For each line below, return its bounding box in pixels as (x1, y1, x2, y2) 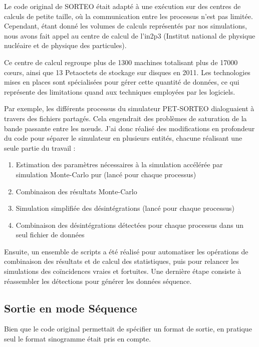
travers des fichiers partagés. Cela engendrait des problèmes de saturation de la (4, 113, 247, 123)
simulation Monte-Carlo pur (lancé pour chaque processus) (16, 169, 196, 179)
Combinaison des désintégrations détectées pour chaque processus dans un (16, 219, 244, 230)
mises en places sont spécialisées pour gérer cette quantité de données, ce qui (4, 77, 239, 87)
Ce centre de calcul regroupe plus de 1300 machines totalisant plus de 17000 (4, 57, 238, 67)
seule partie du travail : (4, 142, 76, 153)
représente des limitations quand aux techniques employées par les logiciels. (4, 86, 235, 97)
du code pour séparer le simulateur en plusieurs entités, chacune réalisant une (4, 133, 242, 143)
